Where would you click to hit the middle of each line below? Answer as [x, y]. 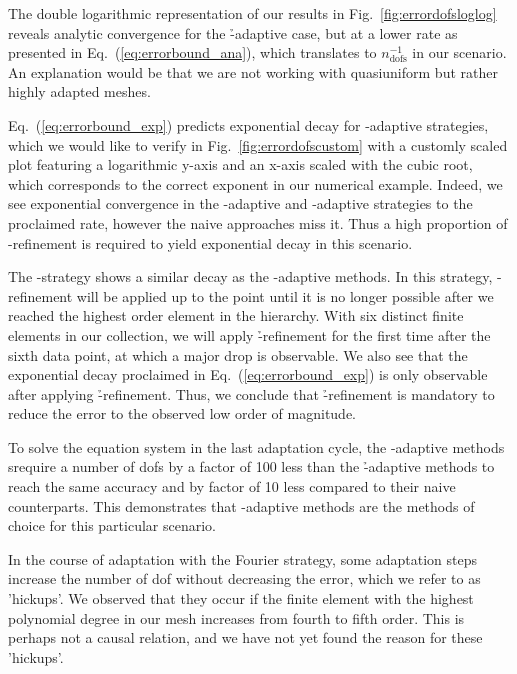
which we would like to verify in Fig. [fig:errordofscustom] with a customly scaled [258, 144]
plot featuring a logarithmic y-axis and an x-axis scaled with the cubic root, [240, 164]
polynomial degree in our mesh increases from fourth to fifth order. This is [236, 617]
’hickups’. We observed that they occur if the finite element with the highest [241, 598]
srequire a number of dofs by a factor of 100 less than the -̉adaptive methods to [251, 466]
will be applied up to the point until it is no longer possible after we [285, 295]
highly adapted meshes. [79, 91]
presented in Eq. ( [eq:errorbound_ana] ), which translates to [192, 52]
